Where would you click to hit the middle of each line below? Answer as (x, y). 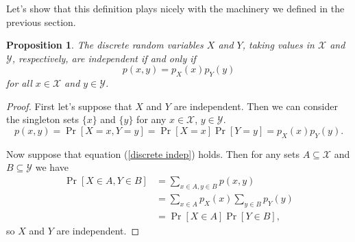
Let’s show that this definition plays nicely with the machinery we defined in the (175, 8)
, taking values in (278, 45)
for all (19, 83)
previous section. (41, 22)
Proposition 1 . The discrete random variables (105, 45)
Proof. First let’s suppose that (69, 106)
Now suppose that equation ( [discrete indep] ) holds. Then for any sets (153, 153)
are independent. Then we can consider (256, 106)
